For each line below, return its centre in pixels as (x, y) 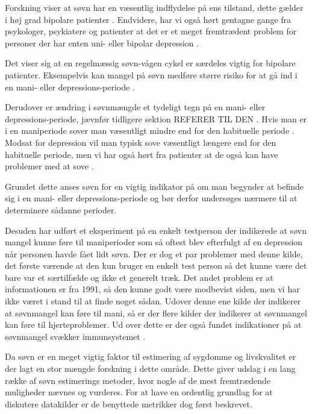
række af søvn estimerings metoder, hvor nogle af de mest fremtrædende (138, 380)
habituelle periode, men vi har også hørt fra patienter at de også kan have (142, 154)
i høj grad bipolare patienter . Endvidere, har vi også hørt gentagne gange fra (148, 19)
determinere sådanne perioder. (61, 209)
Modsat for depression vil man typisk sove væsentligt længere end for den (141, 142)
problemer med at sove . (49, 166)
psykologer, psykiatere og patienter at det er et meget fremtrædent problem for (151, 31)
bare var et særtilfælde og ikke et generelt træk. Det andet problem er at (139, 277)
